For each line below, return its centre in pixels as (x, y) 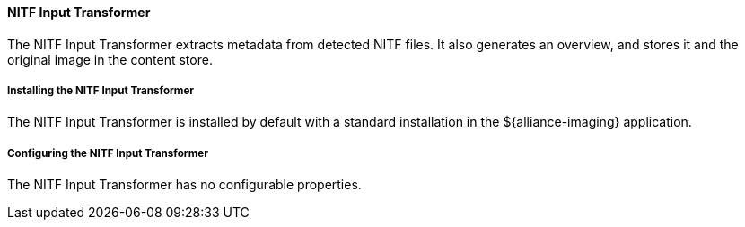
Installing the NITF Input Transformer (101, 91)
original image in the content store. (110, 59)
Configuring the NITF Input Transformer (108, 153)
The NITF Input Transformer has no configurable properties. (184, 185)
